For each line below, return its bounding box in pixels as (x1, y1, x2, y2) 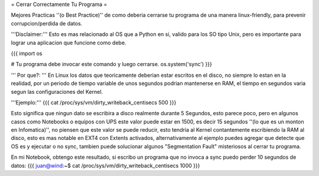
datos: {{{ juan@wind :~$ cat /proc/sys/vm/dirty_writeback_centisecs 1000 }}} (11, 162, 200, 169)
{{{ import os (11, 50, 43, 57)
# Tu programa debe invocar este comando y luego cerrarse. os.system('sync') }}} (11, 61, 212, 68)
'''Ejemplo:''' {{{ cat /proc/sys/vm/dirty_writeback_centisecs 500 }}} (11, 99, 177, 106)
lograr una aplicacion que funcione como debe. (11, 39, 126, 46)
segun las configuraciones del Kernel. (11, 88, 103, 95)
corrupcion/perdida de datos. (11, 19, 83, 27)
